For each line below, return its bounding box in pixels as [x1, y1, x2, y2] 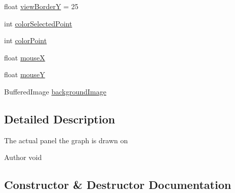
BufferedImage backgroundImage [4, 86, 106, 96]
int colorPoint [4, 35, 47, 46]
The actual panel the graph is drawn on [4, 135, 128, 145]
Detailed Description [4, 111, 115, 126]
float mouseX [4, 52, 45, 62]
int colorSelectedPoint [4, 18, 72, 28]
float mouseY [4, 69, 45, 80]
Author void [4, 152, 42, 163]
